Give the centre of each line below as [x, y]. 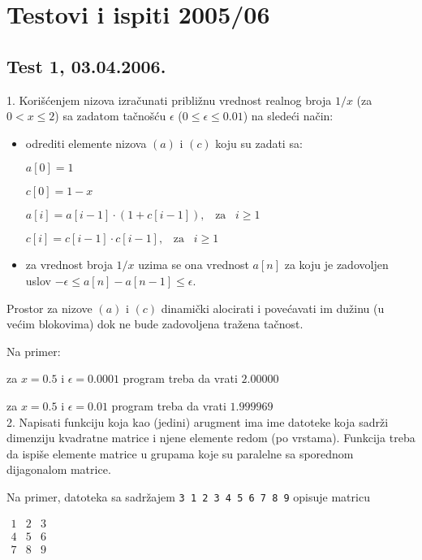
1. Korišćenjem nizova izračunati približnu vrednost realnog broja [169, 100]
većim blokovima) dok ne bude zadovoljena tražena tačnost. [155, 324]
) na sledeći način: [288, 116]
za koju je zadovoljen [336, 265]
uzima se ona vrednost [194, 265]
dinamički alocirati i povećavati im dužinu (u [273, 308]
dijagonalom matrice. [59, 469]
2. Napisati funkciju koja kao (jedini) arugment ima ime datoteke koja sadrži [198, 421]
